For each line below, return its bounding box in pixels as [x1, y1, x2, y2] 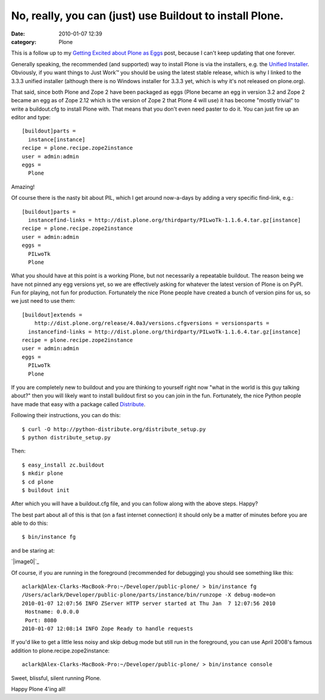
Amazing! [11, 183, 35, 190]
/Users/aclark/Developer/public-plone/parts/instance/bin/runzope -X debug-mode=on [22, 592, 276, 598]
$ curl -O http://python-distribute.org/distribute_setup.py [22, 426, 206, 433]
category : [11, 38, 37, 45]
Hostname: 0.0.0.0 [25, 609, 79, 615]
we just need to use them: [11, 297, 75, 305]
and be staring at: [11, 547, 55, 554]
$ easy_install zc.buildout [22, 461, 105, 468]
